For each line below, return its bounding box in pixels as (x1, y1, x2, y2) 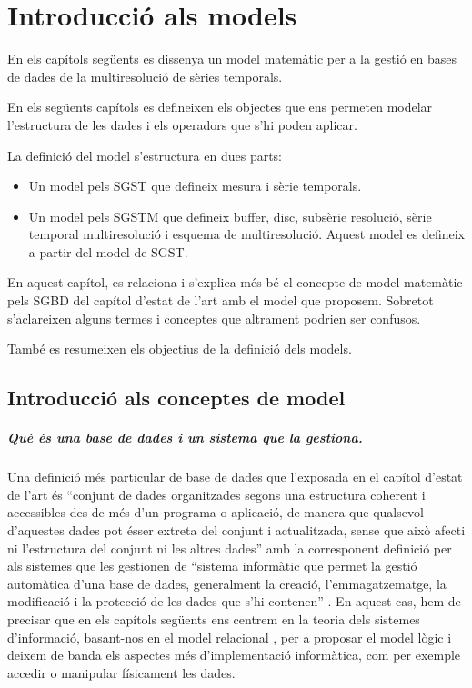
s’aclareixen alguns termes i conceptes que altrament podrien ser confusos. (7, 308, 421, 327)
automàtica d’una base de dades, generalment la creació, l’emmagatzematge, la (7, 573, 447, 593)
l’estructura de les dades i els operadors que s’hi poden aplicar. (7, 115, 357, 134)
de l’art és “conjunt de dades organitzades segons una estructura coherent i (7, 484, 426, 504)
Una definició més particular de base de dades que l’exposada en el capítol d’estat (7, 467, 463, 486)
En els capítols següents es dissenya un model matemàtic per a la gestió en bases (7, 49, 457, 68)
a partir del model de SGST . (28, 242, 188, 261)
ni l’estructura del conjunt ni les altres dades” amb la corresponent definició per (7, 538, 452, 557)
